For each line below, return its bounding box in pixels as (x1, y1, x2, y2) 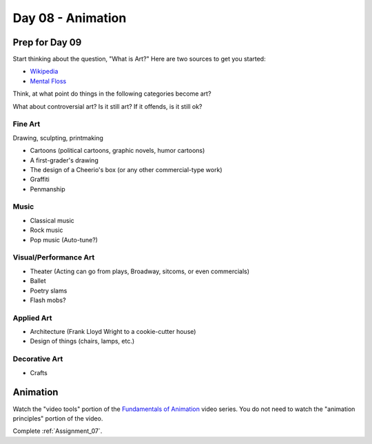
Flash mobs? (30, 296, 66, 304)
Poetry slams (30, 286, 68, 295)
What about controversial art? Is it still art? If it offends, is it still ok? (12, 102, 203, 110)
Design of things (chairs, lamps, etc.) (30, 337, 135, 346)
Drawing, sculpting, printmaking (12, 134, 103, 142)
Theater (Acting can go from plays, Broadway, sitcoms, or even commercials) (30, 267, 250, 275)
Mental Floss (30, 76, 67, 85)
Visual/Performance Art (12, 253, 95, 262)
